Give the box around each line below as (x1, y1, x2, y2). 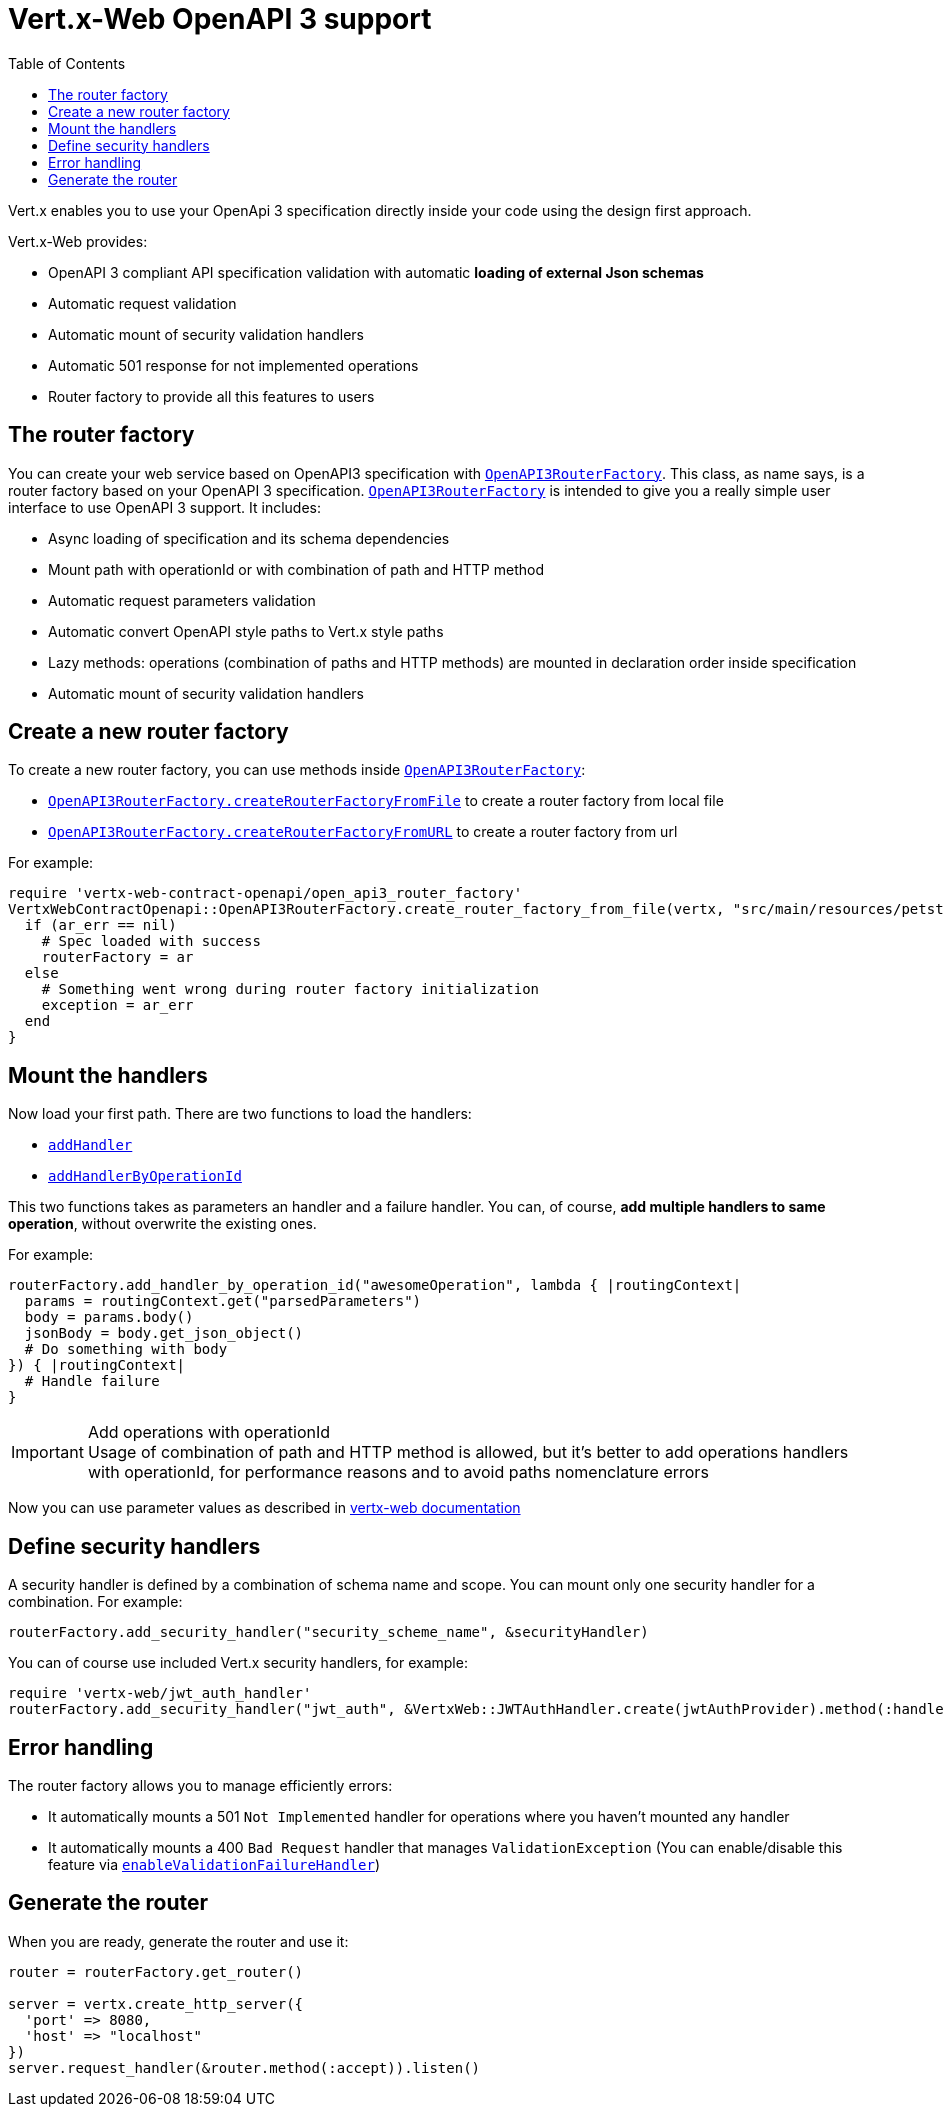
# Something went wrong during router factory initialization (41, 981, 540, 998)
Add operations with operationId (87, 1422, 331, 1443)
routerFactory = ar (41, 949, 194, 966)
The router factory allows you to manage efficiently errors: (8, 1776, 393, 1794)
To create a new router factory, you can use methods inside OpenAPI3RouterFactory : (8, 761, 586, 779)
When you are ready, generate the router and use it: (8, 1932, 349, 1950)
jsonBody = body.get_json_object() (24, 1325, 304, 1342)
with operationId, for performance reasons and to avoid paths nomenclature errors (87, 1462, 709, 1483)
